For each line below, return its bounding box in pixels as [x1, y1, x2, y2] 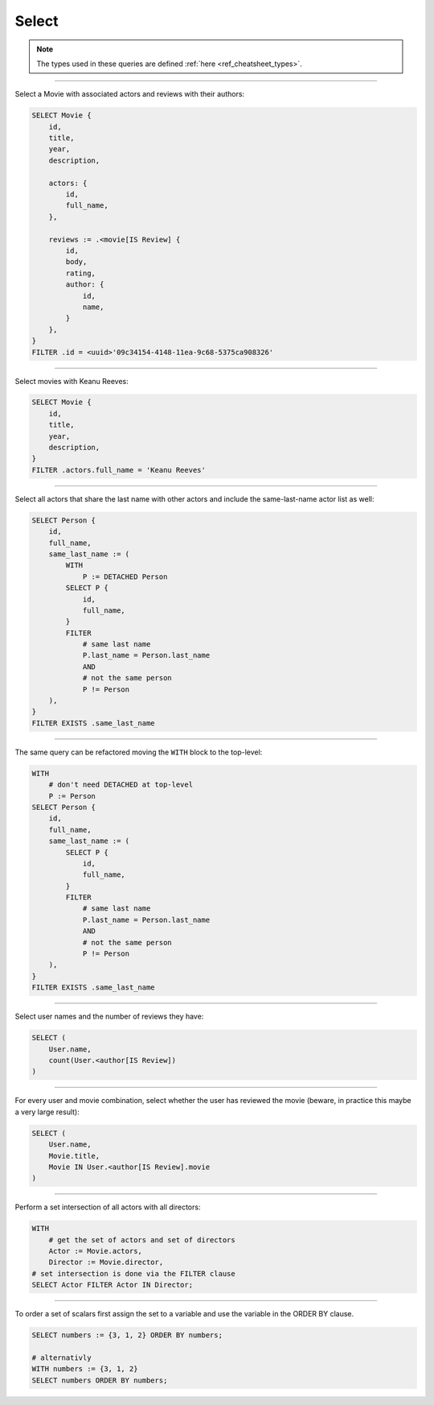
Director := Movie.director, [48, 1258, 164, 1267]
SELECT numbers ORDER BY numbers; [31, 1375, 168, 1385]
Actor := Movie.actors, [48, 1246, 142, 1256]
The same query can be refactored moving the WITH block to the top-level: [14, 747, 263, 757]
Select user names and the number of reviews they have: [14, 1011, 204, 1022]
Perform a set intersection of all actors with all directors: [14, 1202, 201, 1212]
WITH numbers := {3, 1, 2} [31, 1365, 138, 1374]
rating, [65, 268, 96, 278]
